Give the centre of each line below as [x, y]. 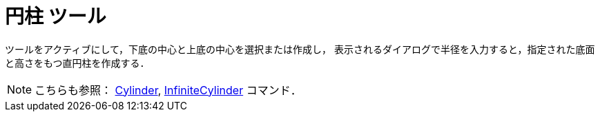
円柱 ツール [56, 17]
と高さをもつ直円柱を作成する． [77, 63]
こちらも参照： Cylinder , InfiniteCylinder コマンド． [168, 90]
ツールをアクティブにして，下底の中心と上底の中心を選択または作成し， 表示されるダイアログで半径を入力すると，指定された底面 [300, 49]
